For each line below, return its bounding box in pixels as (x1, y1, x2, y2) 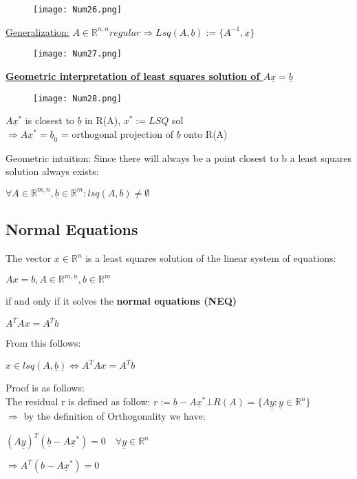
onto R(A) (184, 126, 228, 141)
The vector (6, 251, 52, 265)
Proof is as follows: (6, 380, 85, 395)
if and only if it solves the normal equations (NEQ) (6, 294, 237, 308)
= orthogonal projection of (61, 126, 174, 141)
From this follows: (6, 336, 81, 350)
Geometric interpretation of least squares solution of (6, 68, 260, 83)
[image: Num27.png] (33, 49, 122, 59)
